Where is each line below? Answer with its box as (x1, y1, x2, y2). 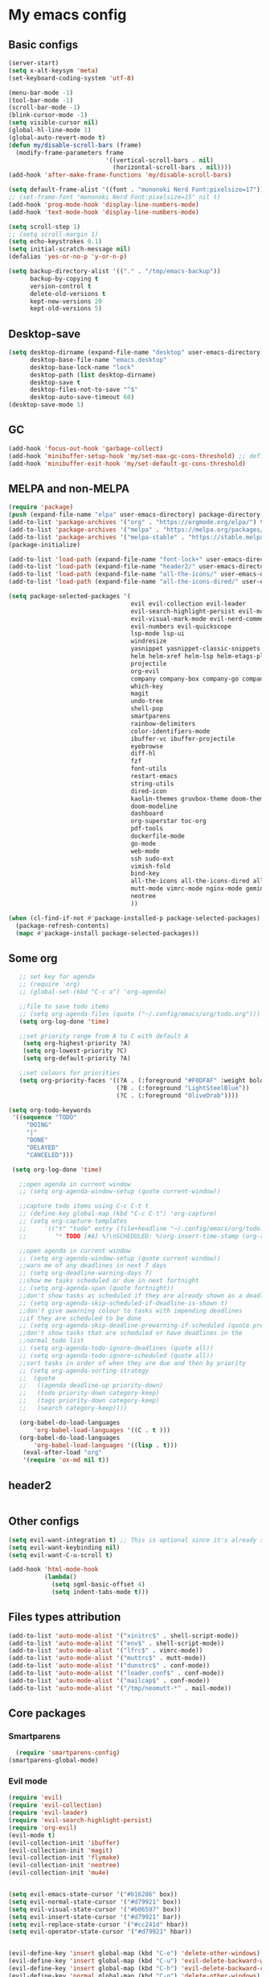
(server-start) (8, 59, 59, 67)
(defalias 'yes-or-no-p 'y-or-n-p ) (8, 252, 128, 261)
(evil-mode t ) (8, 1831, 56, 1839)
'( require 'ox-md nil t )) (22, 1456, 110, 1464)
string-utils (130, 780, 174, 788)
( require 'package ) (8, 503, 74, 511)
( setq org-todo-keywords (8, 1106, 92, 1114)
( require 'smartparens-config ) (15, 1749, 121, 1757)
